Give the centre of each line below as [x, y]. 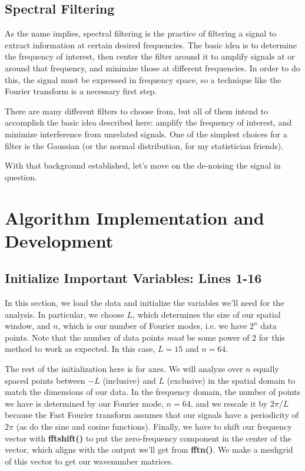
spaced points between [45, 380]
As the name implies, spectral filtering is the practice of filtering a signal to [141, 33]
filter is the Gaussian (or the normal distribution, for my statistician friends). [144, 145]
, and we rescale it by [229, 403]
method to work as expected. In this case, [80, 349]
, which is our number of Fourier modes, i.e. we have [152, 326]
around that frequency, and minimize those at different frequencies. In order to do [152, 67]
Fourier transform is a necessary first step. [81, 91]
